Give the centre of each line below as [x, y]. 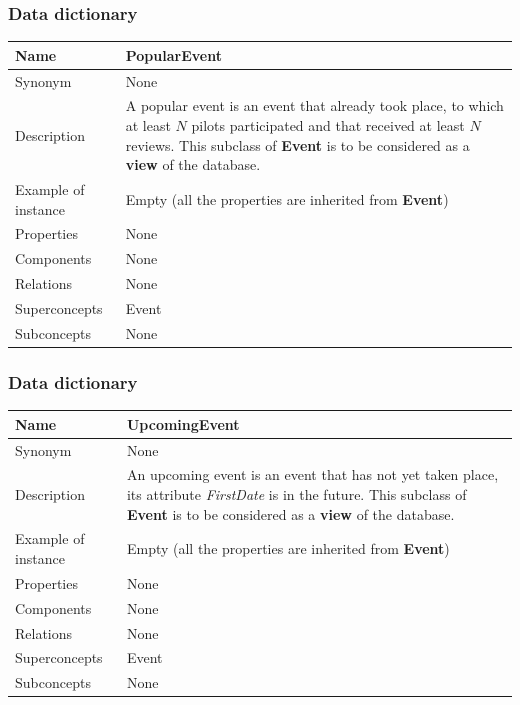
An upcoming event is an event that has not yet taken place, [312, 474]
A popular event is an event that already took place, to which [314, 105]
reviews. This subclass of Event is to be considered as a [297, 144]
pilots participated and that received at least [328, 125]
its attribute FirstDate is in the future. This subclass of [296, 493]
